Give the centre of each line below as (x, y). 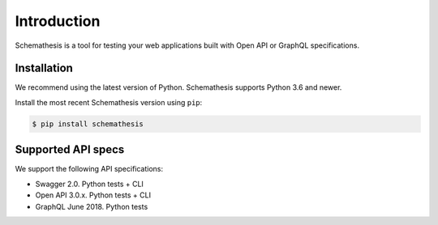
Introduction (58, 21)
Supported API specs (70, 150)
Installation (44, 68)
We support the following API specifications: (89, 169)
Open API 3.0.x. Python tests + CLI (93, 195)
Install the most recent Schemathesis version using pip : (109, 102)
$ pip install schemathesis (88, 124)
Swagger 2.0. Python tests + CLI (89, 184)
